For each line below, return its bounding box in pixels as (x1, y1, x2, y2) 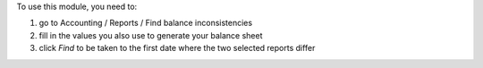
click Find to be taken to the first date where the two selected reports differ (38, 43, 316, 54)
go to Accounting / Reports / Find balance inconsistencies (38, 18, 253, 29)
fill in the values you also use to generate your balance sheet (38, 30, 263, 40)
